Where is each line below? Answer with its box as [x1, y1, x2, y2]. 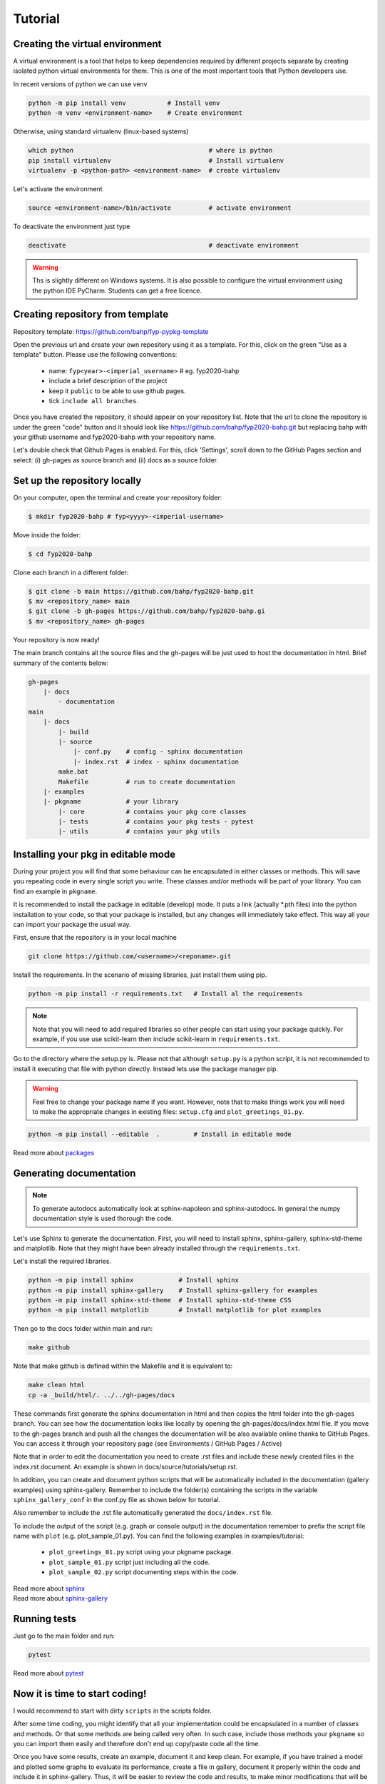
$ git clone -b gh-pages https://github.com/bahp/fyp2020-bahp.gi [28, 607, 265, 615]
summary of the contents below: [13, 659, 108, 667]
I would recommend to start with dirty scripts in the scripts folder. [13, 1706, 212, 1715]
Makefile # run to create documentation [58, 778, 235, 786]
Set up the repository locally [13, 475, 142, 487]
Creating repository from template [13, 308, 169, 320]
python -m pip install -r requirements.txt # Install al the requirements [28, 990, 303, 998]
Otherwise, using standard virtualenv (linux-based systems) [13, 127, 189, 136]
